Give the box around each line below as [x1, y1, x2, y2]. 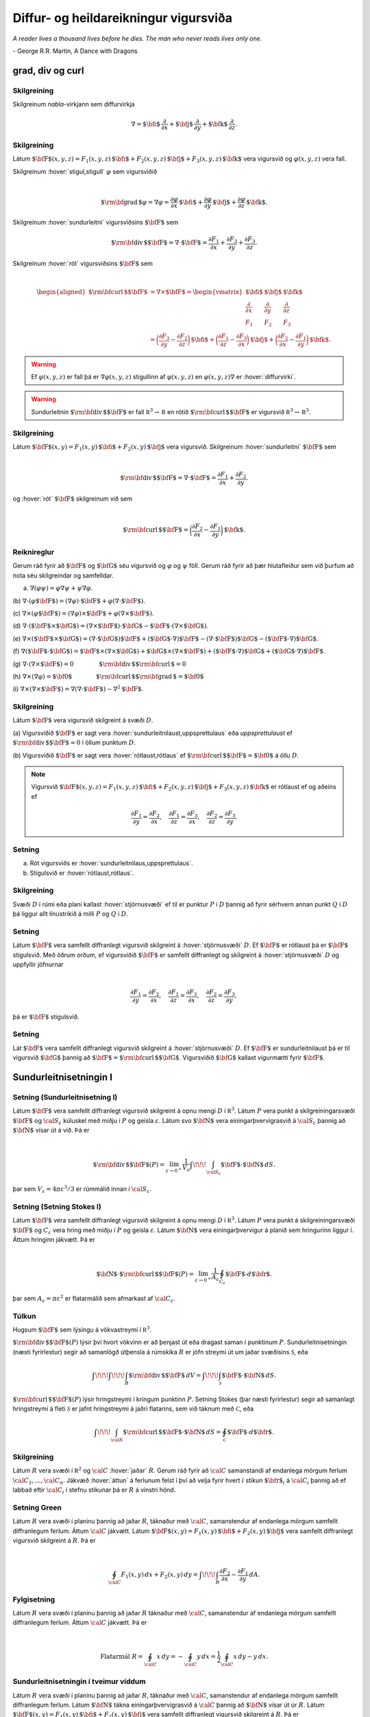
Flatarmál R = [100, 1652, 143, 1661]
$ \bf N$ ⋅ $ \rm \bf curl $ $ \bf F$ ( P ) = [96, 1270, 195, 1277]
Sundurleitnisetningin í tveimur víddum [12, 1676, 147, 1686]
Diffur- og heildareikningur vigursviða [12, 10, 233, 25]
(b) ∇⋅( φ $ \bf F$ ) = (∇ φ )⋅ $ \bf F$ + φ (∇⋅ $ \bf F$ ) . [12, 596, 145, 604]
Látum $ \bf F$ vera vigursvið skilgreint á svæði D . [12, 716, 153, 725]
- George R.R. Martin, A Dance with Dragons [12, 47, 138, 55]
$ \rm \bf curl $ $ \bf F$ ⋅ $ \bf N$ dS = [123, 1429, 222, 1436]
